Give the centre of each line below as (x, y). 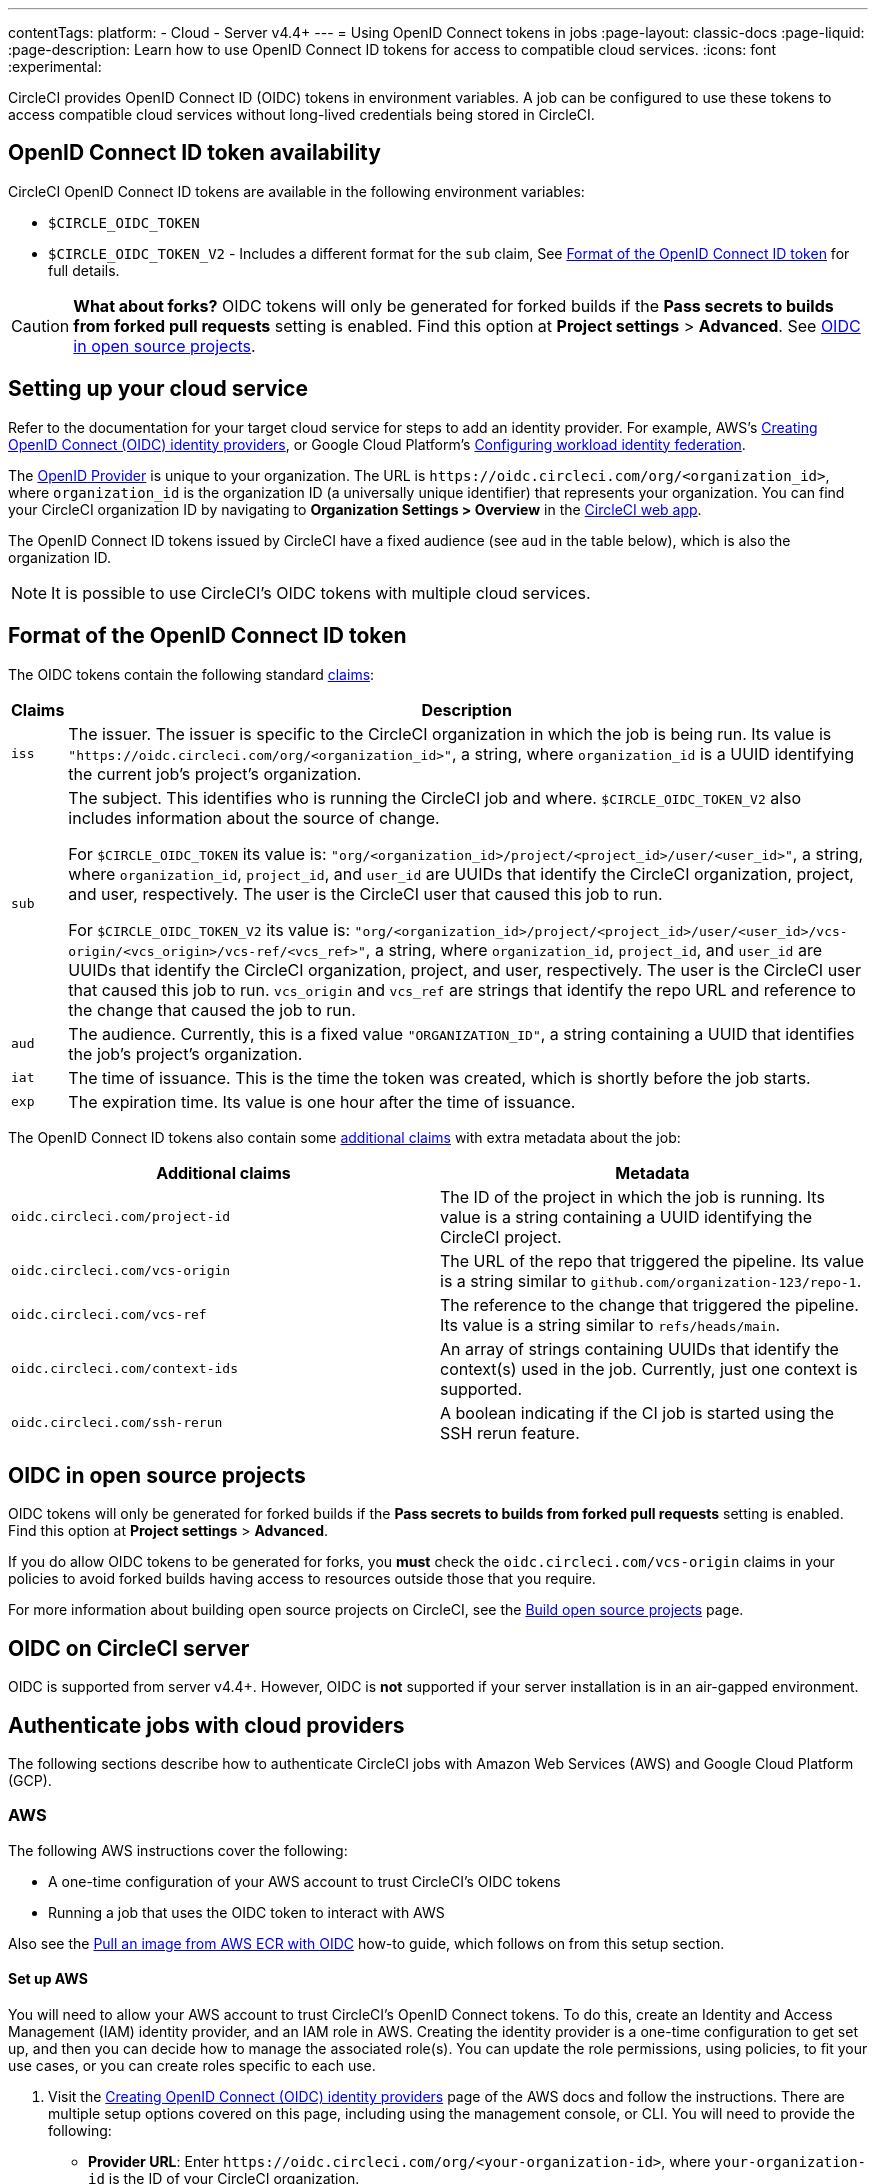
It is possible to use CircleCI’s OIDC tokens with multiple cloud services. (321, 592)
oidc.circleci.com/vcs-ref (109, 1315)
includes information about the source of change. (254, 817)
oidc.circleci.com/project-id (121, 1217)
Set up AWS (48, 1979)
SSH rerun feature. (510, 1432)
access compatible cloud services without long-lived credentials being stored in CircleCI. (301, 114)
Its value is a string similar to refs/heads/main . (610, 1324)
